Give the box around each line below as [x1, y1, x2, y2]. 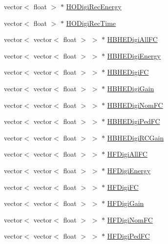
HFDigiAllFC [107, 149, 147, 159]
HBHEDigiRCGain [107, 132, 164, 142]
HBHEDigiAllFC [107, 34, 158, 44]
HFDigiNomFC [107, 214, 153, 224]
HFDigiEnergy [107, 165, 151, 175]
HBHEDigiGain [107, 83, 154, 93]
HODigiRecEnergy [66, 1, 122, 11]
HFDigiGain [107, 198, 144, 208]
